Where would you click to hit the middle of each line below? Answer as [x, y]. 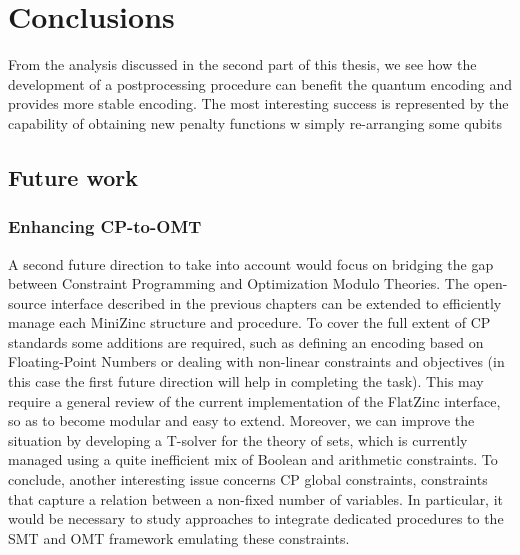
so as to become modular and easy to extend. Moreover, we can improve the [241, 420]
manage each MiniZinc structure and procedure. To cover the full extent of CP [249, 322]
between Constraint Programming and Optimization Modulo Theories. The [238, 283]
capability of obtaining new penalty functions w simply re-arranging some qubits [255, 122]
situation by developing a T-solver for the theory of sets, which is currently [238, 439]
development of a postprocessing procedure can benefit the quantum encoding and [260, 83]
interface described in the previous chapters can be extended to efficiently [276, 302]
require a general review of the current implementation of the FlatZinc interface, [254, 400]
